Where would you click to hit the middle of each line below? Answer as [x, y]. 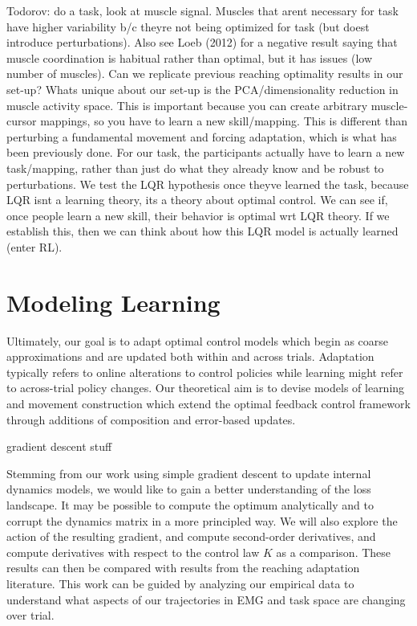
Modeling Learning [113, 302]
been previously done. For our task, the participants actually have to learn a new [206, 152]
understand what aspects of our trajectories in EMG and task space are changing [206, 599]
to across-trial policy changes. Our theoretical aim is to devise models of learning [206, 388]
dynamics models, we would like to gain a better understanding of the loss [189, 489]
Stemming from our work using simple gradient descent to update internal [189, 473]
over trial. [30, 615]
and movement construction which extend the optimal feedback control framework [208, 403]
